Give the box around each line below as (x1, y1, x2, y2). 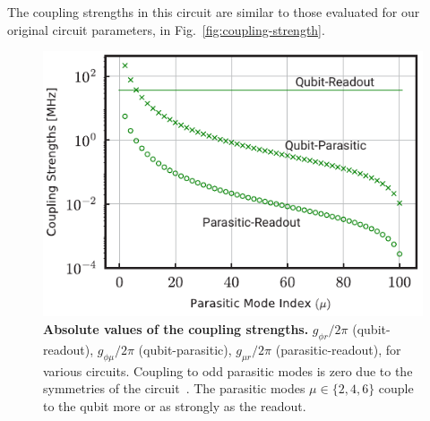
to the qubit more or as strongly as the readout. (43, 396, 306, 415)
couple (378, 379, 414, 398)
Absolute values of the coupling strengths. (43, 320, 309, 339)
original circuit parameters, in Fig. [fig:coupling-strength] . (7, 20, 325, 39)
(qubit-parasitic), (138, 339, 232, 358)
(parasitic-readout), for (275, 339, 401, 358)
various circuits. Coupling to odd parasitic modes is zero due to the (43, 361, 413, 380)
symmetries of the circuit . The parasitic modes (43, 379, 305, 398)
